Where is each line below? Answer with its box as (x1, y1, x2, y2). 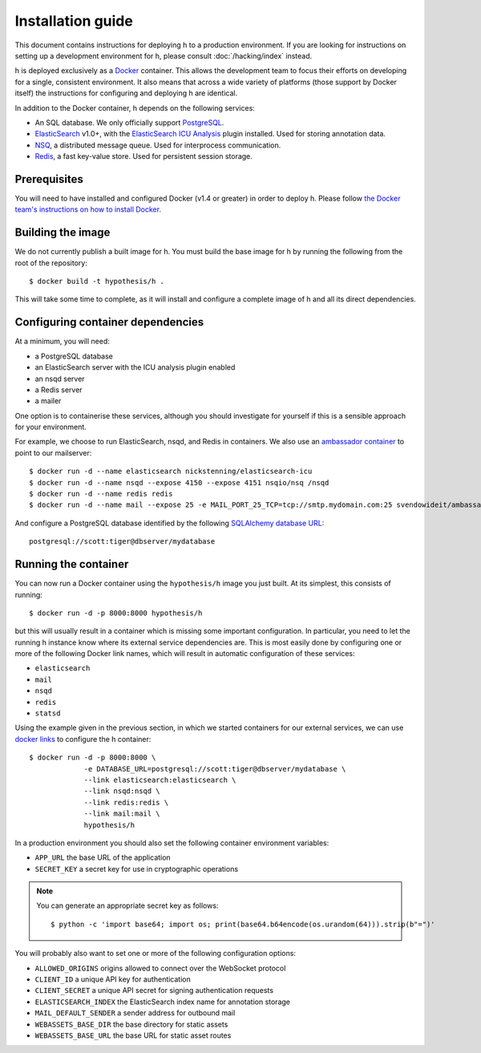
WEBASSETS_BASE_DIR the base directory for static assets (34, 1019, 228, 1029)
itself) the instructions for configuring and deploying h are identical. (14, 88, 238, 98)
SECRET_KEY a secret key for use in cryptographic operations (34, 864, 239, 873)
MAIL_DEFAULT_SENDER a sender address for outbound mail (34, 1008, 236, 1018)
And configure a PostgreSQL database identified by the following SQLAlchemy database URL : (14, 518, 325, 528)
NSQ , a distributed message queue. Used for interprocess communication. (34, 140, 281, 150)
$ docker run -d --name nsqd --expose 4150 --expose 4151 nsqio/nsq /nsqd (29, 478, 329, 487)
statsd (34, 709, 61, 718)
